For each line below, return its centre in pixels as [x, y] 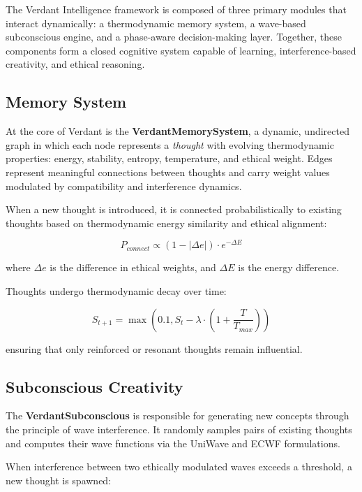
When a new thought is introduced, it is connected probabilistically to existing [174, 209]
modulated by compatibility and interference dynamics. [124, 186]
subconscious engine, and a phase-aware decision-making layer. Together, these [174, 37]
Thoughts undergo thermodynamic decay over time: [116, 291]
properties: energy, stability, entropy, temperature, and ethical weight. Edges [169, 158]
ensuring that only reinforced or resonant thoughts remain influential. [154, 348]
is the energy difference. [289, 267]
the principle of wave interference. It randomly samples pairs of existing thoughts [179, 429]
